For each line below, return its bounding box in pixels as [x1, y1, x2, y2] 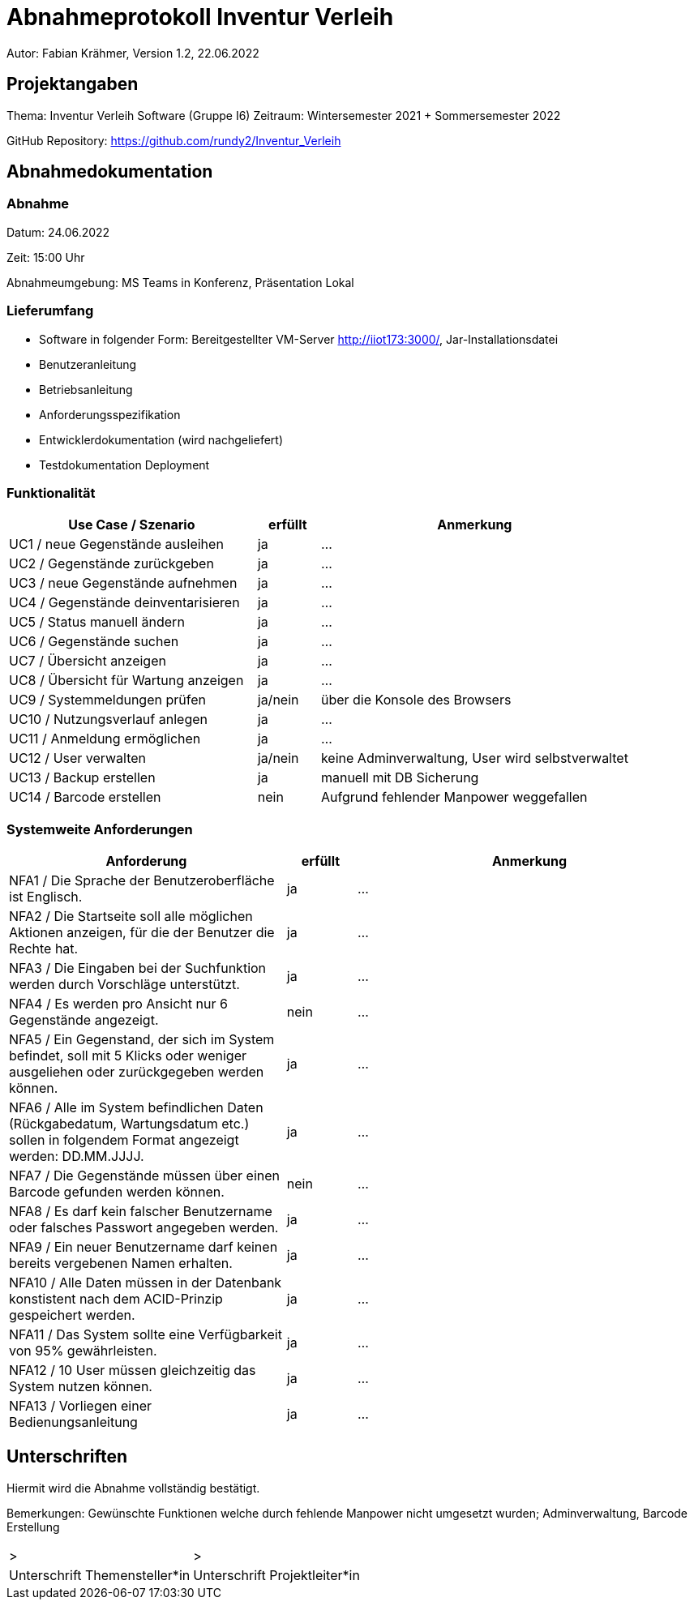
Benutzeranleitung [39, 357, 137, 371]
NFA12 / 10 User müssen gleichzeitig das [9, 1362, 256, 1379]
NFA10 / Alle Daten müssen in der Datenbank [9, 1274, 282, 1291]
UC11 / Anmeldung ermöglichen [9, 730, 201, 747]
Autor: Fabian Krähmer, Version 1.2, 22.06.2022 [6, 45, 259, 60]
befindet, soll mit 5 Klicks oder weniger [9, 1047, 246, 1064]
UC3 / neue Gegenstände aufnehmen [9, 575, 238, 592]
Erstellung [6, 1519, 60, 1534]
